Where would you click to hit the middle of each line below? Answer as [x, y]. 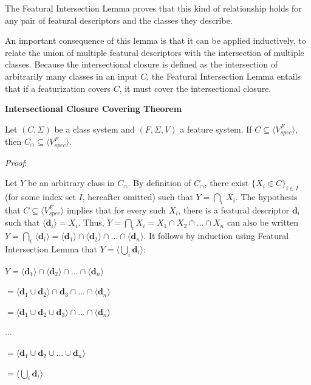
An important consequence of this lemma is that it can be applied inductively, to [155, 40]
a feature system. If [216, 129]
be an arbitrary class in [71, 183]
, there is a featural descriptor [234, 210]
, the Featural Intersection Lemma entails [224, 76]
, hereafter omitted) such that [138, 197]
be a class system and [94, 129]
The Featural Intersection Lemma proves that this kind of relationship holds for [153, 8]
